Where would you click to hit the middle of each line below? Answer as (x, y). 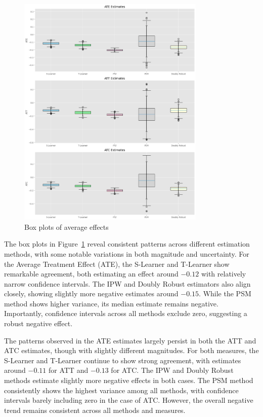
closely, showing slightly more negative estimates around (91, 293)
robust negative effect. (38, 323)
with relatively (224, 274)
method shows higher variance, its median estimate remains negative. (111, 303)
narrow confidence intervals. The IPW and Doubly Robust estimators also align (127, 283)
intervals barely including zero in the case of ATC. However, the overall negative (129, 400)
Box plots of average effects (67, 227)
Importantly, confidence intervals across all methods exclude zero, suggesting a (126, 313)
